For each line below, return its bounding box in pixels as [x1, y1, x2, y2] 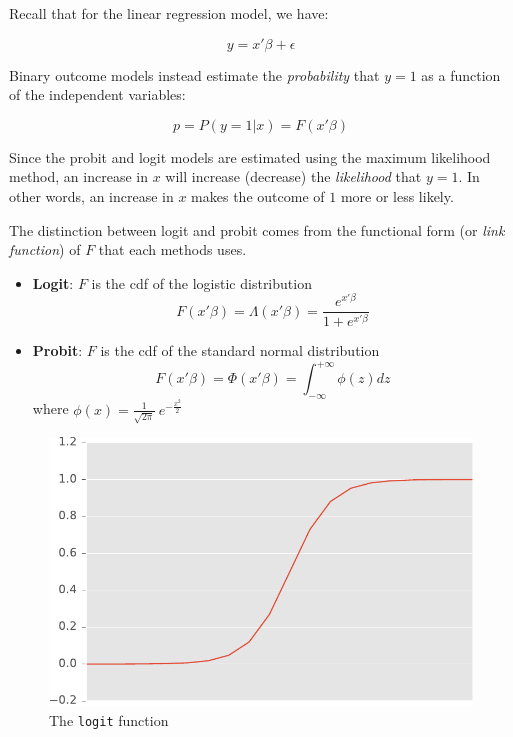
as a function [421, 64, 501, 85]
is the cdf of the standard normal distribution [100, 340, 380, 361]
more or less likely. [340, 185, 454, 206]
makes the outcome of [191, 185, 325, 206]
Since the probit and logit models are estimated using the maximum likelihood [9, 146, 491, 167]
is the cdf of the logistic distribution [91, 272, 312, 293]
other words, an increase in [9, 185, 174, 206]
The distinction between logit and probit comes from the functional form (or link [9, 219, 505, 240]
